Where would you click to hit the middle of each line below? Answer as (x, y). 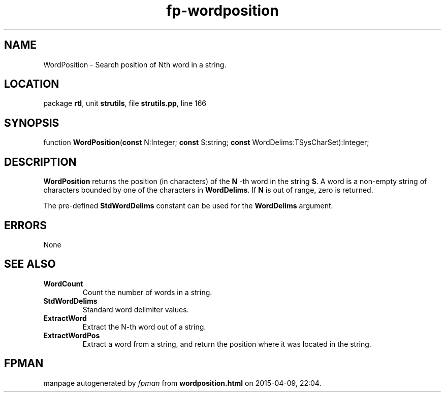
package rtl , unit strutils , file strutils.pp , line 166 (125, 103)
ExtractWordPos (72, 335)
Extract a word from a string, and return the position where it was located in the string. (227, 344)
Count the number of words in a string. (147, 292)
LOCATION (32, 84)
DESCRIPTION (40, 162)
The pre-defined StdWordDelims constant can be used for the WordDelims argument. (188, 206)
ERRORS (26, 225)
